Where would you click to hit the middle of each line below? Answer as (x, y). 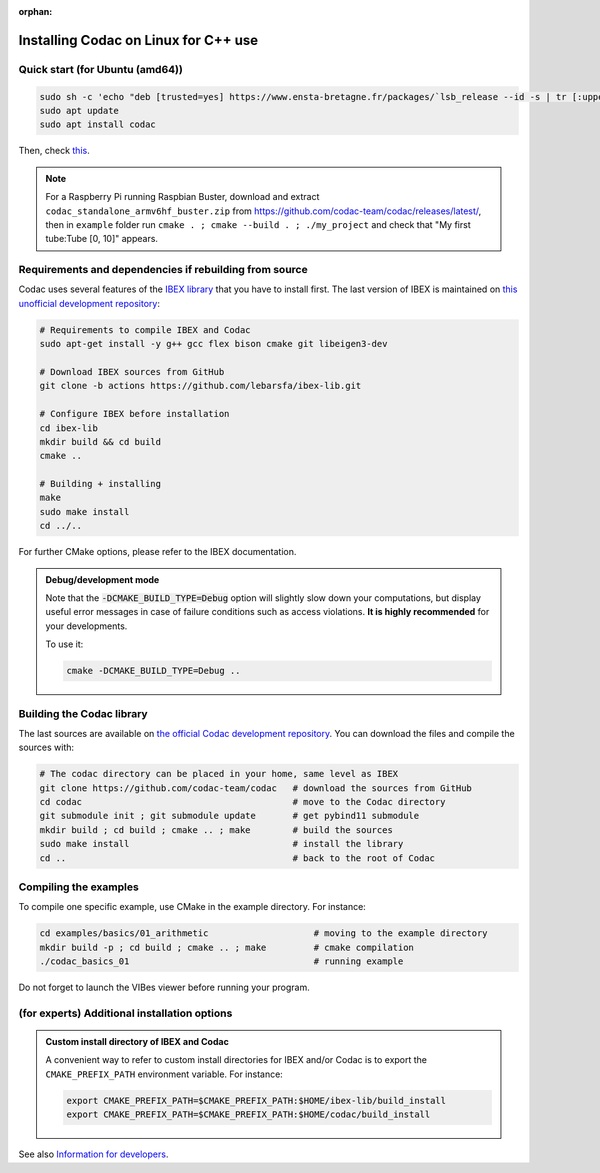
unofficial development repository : (89, 303)
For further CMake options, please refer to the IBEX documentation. (157, 552)
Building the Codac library (83, 713)
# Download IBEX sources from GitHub (132, 371)
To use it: (64, 644)
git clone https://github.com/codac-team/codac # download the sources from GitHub (255, 788)
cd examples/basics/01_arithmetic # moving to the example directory (264, 933)
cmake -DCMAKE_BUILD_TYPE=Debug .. (153, 671)
